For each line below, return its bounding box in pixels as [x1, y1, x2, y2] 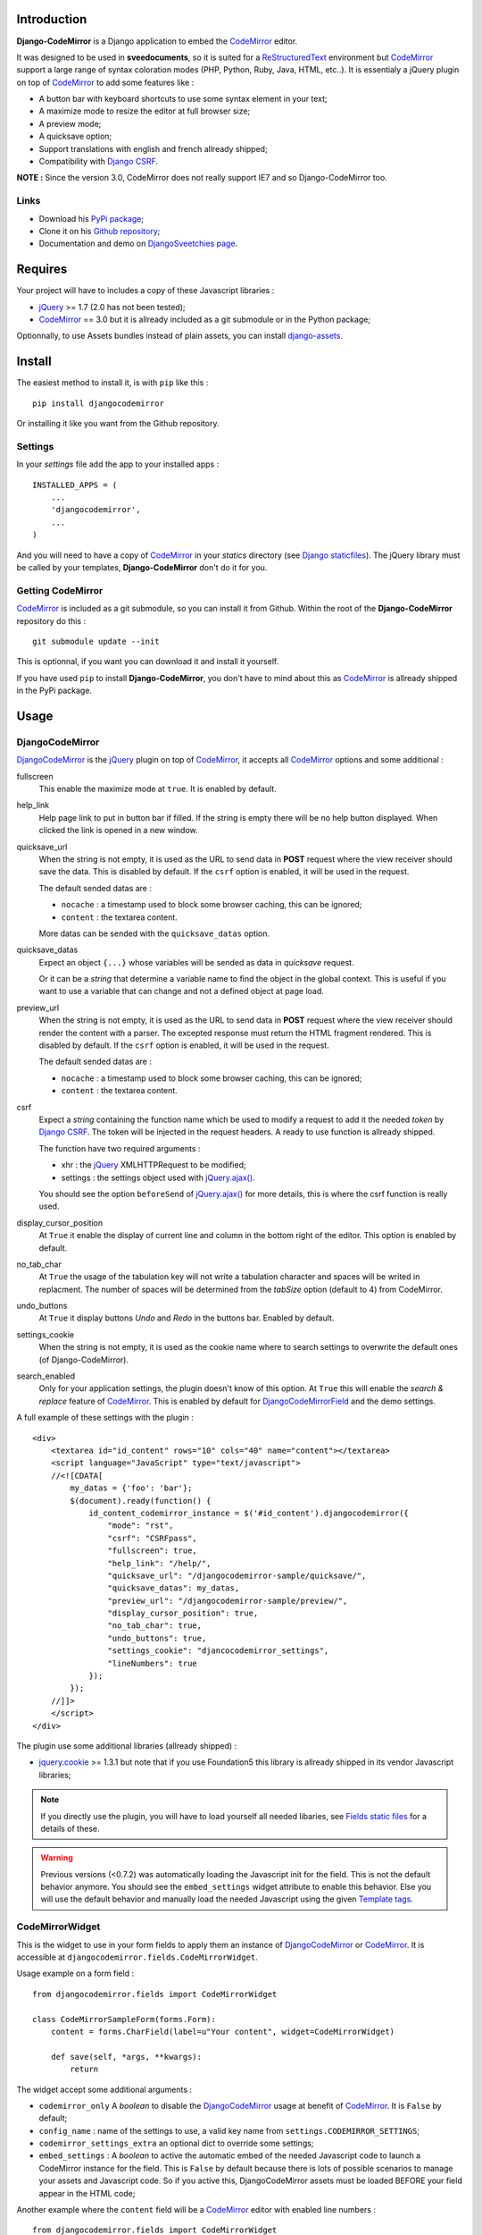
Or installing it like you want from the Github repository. [16, 418, 220, 429]
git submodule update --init [32, 636, 160, 646]
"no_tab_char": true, [107, 1621, 203, 1631]
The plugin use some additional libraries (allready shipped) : [16, 1740, 237, 1751]
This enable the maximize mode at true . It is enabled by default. [38, 783, 277, 795]
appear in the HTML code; [38, 2188, 136, 2198]
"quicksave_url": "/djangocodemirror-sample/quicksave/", [107, 1570, 367, 1581]
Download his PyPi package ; [38, 213, 145, 223]
